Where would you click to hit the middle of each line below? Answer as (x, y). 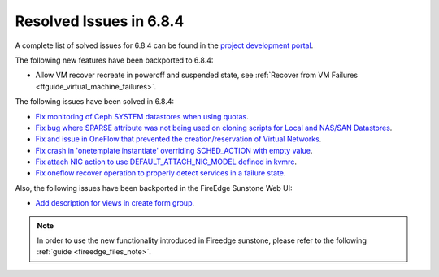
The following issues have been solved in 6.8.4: (95, 102)
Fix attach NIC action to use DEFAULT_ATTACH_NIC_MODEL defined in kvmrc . (166, 162)
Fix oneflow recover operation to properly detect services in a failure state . (161, 173)
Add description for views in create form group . (115, 203)
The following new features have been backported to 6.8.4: (114, 60)
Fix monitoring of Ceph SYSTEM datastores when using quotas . (142, 116)
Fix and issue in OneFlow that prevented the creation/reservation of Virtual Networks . (178, 139)
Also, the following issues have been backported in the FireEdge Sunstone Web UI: (154, 188)
